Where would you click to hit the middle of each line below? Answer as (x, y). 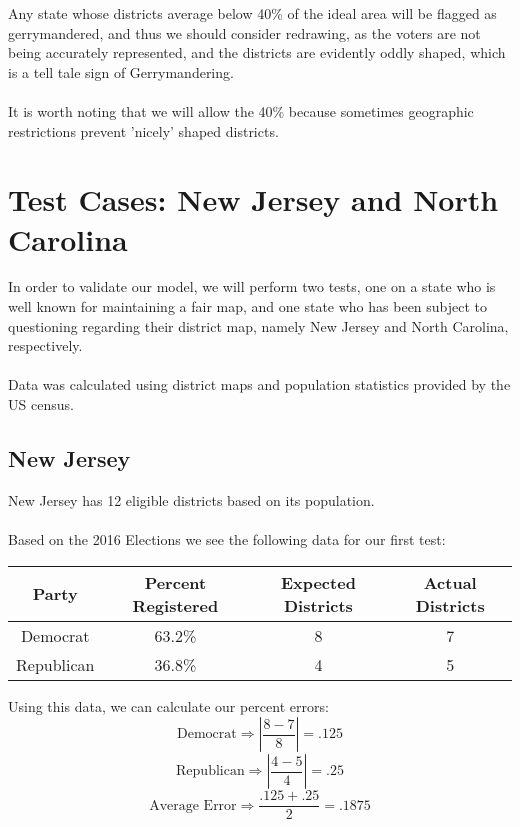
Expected (318, 582)
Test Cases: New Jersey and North (253, 199)
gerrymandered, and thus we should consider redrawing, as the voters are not (244, 32)
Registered (175, 605)
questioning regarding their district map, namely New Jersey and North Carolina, (258, 325)
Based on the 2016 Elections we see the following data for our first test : (227, 539)
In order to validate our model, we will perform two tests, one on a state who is (252, 286)
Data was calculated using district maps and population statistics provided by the (259, 384)
